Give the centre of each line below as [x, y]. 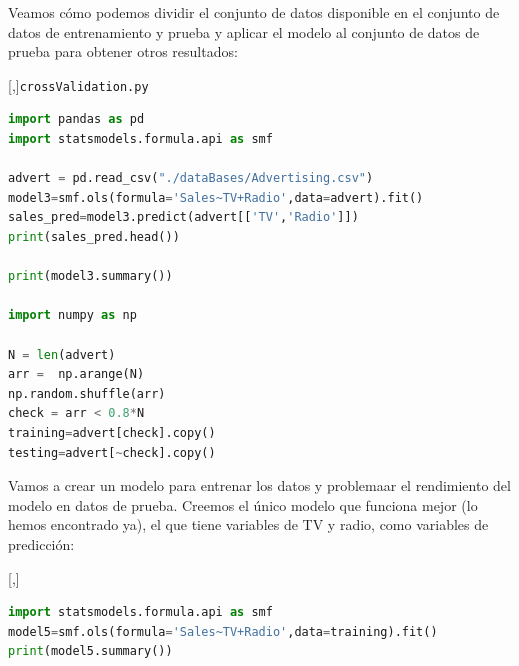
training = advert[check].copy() [112, 432]
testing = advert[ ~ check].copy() [112, 452]
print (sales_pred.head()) [94, 237]
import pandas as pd [76, 119]
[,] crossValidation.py [78, 84]
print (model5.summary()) [90, 651]
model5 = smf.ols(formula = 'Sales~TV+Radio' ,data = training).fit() [223, 631]
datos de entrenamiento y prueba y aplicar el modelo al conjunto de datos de [244, 31]
